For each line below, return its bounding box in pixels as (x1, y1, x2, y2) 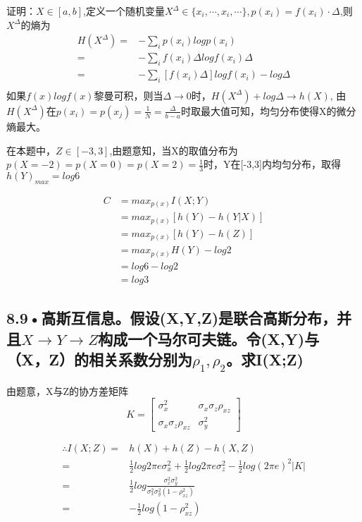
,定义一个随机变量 (83, 4, 165, 18)
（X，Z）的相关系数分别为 (6, 348, 193, 370)
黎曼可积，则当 (94, 87, 163, 102)
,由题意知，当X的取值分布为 (109, 142, 238, 157)
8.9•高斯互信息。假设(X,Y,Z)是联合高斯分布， (6, 307, 337, 329)
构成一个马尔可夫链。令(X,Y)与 (98, 327, 320, 349)
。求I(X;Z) (226, 348, 304, 370)
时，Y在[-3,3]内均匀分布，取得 (204, 157, 341, 171)
